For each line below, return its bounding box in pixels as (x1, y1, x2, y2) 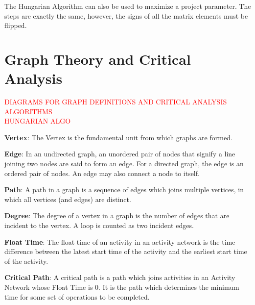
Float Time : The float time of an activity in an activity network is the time (4, 236, 235, 247)
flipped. (4, 20, 27, 30)
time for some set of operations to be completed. (4, 291, 150, 302)
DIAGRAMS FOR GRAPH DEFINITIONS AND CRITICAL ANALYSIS (4, 97, 227, 107)
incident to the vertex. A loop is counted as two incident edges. (4, 220, 194, 230)
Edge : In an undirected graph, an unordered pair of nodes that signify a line (4, 149, 235, 159)
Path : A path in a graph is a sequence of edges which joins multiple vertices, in (4, 184, 244, 195)
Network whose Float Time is (4, 282, 93, 292)
